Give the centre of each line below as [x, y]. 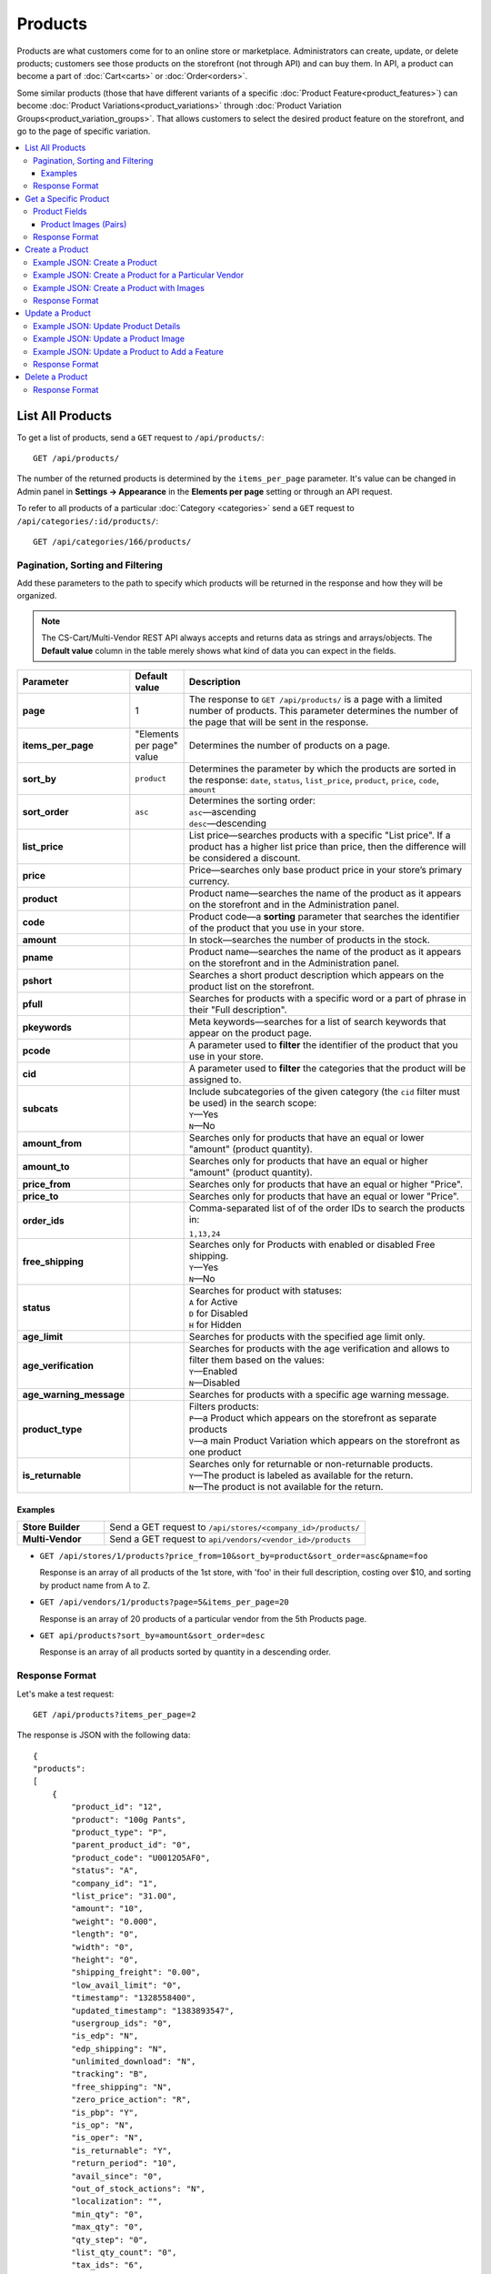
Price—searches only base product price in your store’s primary [326, 870]
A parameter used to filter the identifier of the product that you [323, 1045]
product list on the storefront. [251, 987]
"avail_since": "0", [117, 2176]
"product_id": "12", [117, 1807]
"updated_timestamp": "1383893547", [153, 2011]
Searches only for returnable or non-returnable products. [311, 1464]
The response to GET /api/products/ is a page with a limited [316, 699]
